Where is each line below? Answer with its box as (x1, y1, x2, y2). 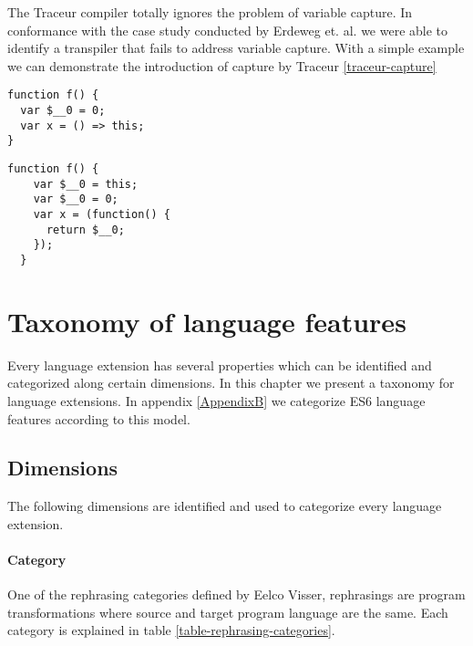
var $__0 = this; (33, 177, 139, 191)
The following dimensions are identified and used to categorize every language (7, 496, 442, 516)
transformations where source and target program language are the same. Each (7, 602, 448, 621)
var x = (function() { (33, 207, 170, 221)
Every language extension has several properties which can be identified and (7, 355, 432, 374)
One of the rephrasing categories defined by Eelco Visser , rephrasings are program (7, 585, 466, 604)
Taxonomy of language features (7, 302, 406, 339)
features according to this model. (7, 409, 190, 428)
